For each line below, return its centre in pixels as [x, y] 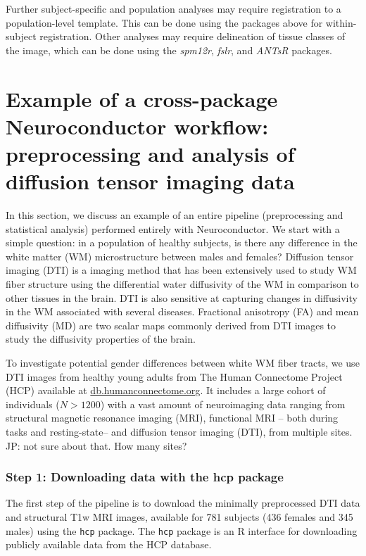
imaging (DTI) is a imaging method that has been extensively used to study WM [181, 270]
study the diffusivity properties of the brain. [101, 339]
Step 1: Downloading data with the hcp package [145, 477]
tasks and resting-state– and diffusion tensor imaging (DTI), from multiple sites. [179, 431]
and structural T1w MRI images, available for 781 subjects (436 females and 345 [179, 516]
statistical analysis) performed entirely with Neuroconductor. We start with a [173, 228]
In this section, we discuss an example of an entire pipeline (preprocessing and [175, 215]
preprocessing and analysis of [150, 153]
